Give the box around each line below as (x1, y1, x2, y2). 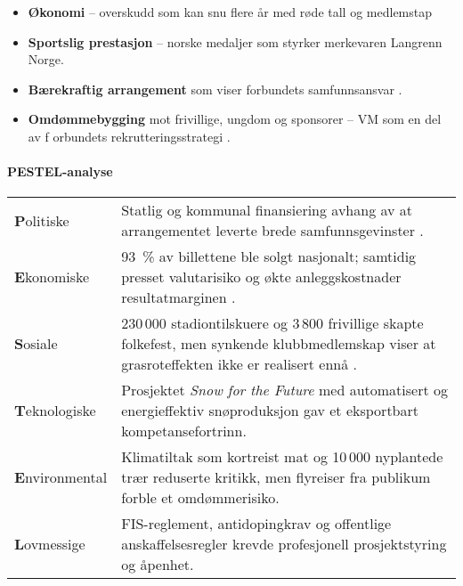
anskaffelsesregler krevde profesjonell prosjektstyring (121, 533, 447, 555)
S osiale (14, 333, 58, 354)
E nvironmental (14, 467, 108, 488)
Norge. (28, 50, 64, 69)
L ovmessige (14, 533, 85, 555)
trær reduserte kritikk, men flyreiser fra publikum (121, 467, 431, 488)
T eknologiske (14, 400, 96, 421)
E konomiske (14, 266, 90, 288)
